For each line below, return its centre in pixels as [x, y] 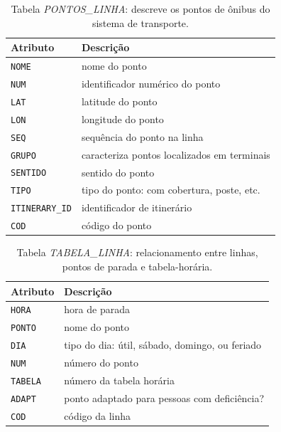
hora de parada [97, 309]
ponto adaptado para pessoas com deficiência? [164, 397]
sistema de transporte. [140, 22]
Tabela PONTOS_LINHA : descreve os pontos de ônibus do [140, 9]
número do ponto [101, 363]
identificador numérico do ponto [151, 83]
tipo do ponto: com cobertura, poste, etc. [171, 190]
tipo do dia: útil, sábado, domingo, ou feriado [163, 345]
